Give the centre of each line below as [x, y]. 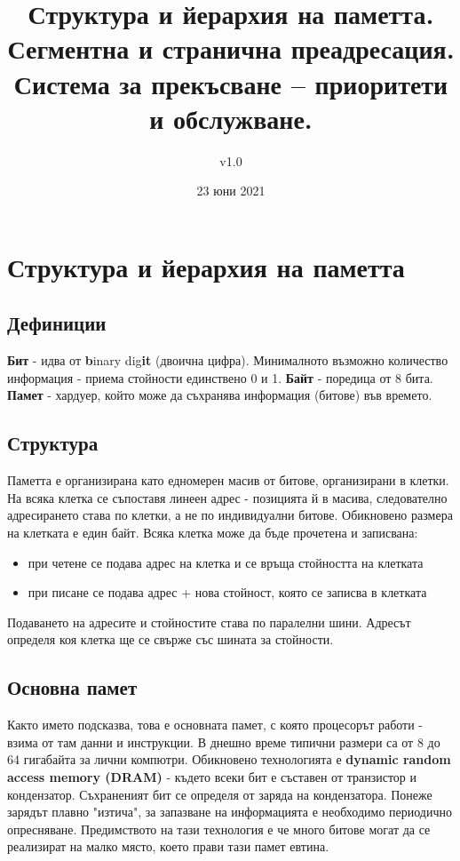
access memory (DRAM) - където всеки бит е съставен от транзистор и [212, 776]
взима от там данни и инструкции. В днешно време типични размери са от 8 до [224, 741]
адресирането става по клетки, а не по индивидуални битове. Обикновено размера [230, 515]
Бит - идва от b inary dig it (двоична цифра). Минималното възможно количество [228, 360]
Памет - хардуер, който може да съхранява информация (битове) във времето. [220, 395]
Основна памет [72, 687]
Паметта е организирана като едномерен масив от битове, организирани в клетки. [228, 480]
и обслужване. [231, 118]
